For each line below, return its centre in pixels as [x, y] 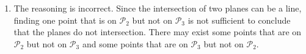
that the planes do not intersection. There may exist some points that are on [158, 32]
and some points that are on [135, 43]
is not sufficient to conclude [239, 20]
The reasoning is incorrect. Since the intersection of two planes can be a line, [158, 8]
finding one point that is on [65, 20]
